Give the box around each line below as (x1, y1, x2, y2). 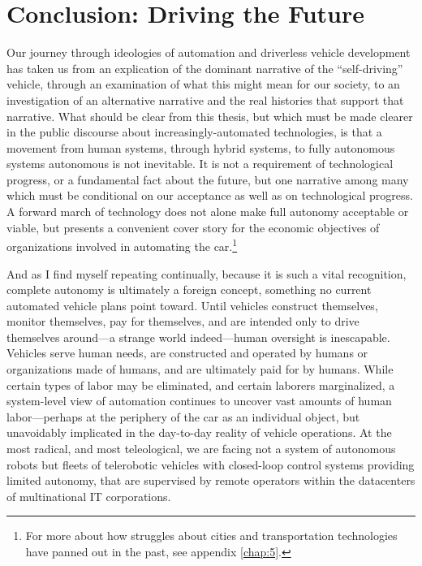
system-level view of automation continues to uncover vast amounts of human (6, 392, 392, 409)
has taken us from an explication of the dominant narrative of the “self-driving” (6, 59, 403, 76)
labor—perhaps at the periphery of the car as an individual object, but (6, 408, 360, 425)
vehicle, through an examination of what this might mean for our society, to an (6, 76, 400, 93)
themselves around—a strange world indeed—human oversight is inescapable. (6, 328, 390, 345)
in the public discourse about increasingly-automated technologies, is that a (6, 123, 382, 140)
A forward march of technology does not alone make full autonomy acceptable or (6, 203, 409, 220)
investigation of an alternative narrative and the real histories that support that (6, 91, 404, 108)
